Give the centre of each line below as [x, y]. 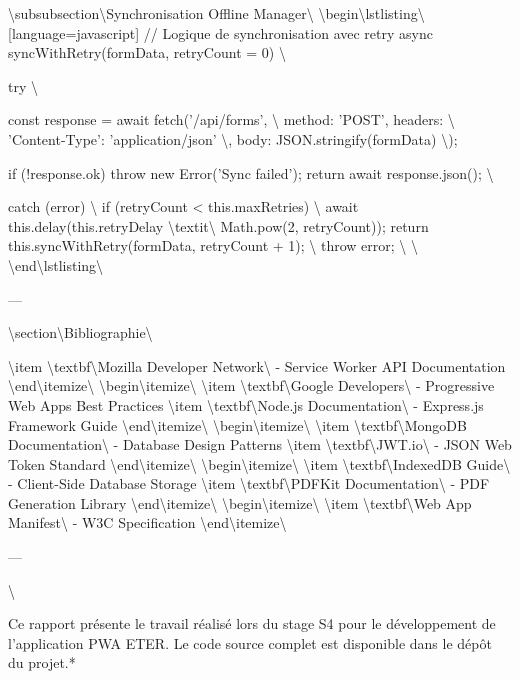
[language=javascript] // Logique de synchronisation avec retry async [220, 32]
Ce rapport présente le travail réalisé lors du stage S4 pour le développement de [252, 623]
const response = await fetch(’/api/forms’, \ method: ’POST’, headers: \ [231, 119]
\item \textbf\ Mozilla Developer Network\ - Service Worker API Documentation [257, 365]
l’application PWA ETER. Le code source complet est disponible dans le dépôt [250, 642]
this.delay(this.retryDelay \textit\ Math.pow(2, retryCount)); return [218, 225]
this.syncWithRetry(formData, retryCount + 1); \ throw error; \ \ [213, 245]
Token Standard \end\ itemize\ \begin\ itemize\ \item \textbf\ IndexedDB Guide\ [259, 463]
